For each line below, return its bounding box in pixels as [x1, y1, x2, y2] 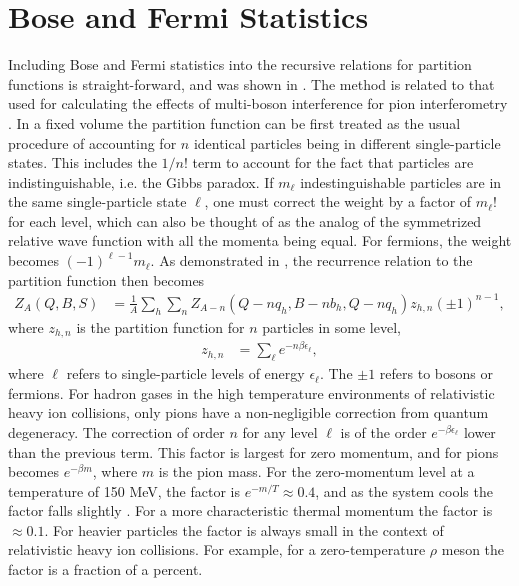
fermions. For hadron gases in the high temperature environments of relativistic [8, 382, 495, 403]
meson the [441, 539, 505, 560]
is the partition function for [76, 316, 245, 337]
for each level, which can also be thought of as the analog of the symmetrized [8, 210, 482, 231]
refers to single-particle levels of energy [66, 363, 305, 384]
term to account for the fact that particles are [192, 152, 474, 173]
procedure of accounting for [8, 132, 177, 153]
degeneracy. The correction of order [8, 421, 225, 442]
